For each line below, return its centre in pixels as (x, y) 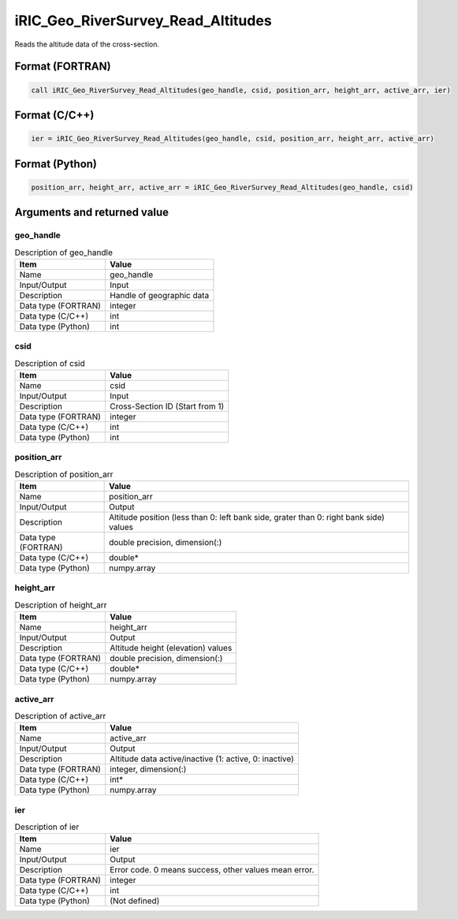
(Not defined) (135, 901)
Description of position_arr (64, 474)
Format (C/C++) (54, 115)
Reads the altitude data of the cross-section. (87, 44)
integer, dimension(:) (148, 769)
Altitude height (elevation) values (171, 648)
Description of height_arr (61, 605)
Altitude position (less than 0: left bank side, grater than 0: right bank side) (247, 517)
